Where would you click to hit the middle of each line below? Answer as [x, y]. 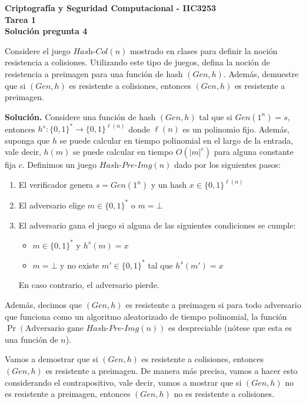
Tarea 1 [20, 19]
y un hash [169, 185]
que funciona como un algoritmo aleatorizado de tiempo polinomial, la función [146, 316]
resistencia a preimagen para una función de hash [94, 73]
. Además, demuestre [261, 73]
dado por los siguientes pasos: [227, 165]
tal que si [216, 116]
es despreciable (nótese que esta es [230, 328]
